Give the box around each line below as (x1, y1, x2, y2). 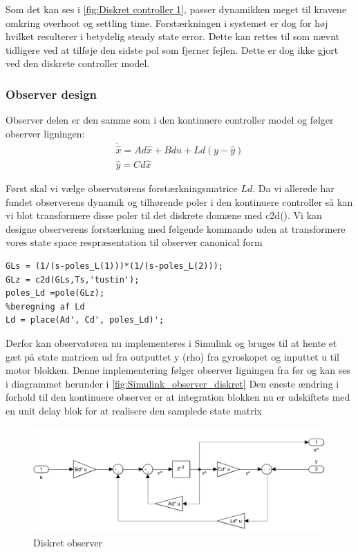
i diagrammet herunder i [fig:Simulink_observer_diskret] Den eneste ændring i (6, 376, 339, 390)
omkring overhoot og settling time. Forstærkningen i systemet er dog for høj (6, 15, 328, 30)
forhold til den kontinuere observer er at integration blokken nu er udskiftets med (6, 390, 350, 404)
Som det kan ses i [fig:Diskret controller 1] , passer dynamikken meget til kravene (6, 2, 347, 16)
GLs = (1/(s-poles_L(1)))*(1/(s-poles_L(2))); (6, 261, 223, 272)
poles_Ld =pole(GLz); (6, 288, 105, 298)
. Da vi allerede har (252, 181, 335, 196)
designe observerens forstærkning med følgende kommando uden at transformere (6, 221, 346, 236)
